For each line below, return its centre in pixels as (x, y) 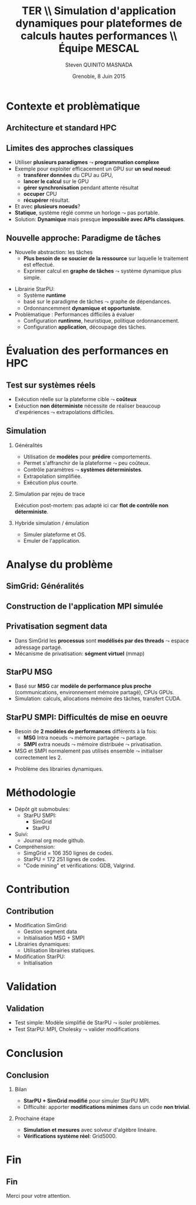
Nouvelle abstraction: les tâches (54, 252)
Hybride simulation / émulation (52, 523)
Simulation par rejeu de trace (50, 494)
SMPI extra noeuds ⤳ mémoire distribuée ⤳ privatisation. (93, 744)
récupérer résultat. (46, 200)
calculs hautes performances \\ (99, 36)
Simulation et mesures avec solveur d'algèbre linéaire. (90, 1130)
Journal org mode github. (54, 840)
